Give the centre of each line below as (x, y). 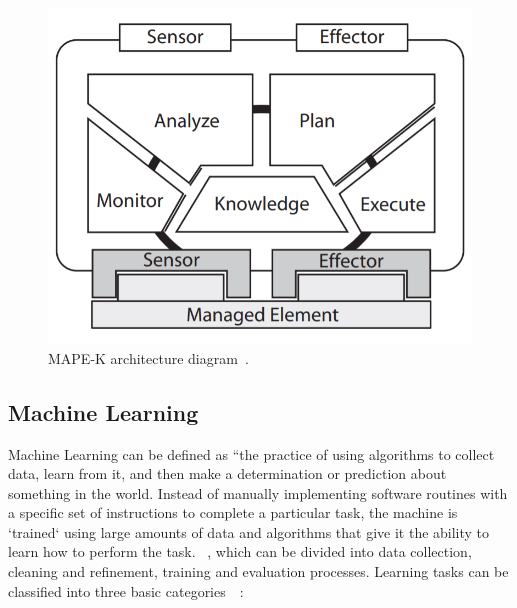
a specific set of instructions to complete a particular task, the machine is (233, 512)
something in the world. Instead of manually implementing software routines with (258, 492)
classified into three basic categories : (126, 590)
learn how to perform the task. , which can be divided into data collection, (240, 551)
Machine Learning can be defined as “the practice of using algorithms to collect (251, 453)
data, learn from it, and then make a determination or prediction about (227, 473)
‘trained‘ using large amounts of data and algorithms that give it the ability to (249, 531)
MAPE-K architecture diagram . (148, 357)
